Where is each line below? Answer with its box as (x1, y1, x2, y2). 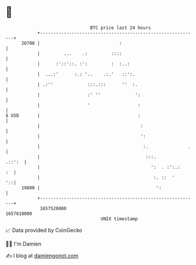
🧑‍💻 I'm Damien (5, 240, 42, 247)
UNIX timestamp (100, 215, 138, 222)
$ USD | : (5, 112, 141, 119)
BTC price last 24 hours (90, 25, 151, 31)
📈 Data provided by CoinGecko (5, 227, 83, 234)
